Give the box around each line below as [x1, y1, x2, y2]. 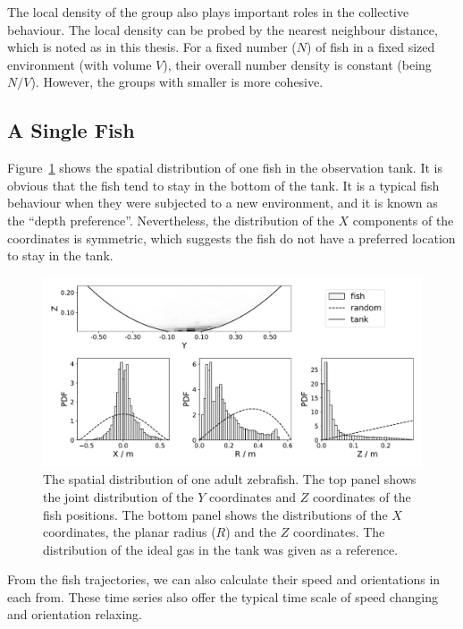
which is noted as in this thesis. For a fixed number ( [7, 38, 297, 56]
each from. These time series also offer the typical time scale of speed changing [7, 587, 438, 606]
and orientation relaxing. [7, 605, 143, 624]
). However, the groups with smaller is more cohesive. [30, 72, 324, 91]
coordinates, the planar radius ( [43, 523, 216, 541]
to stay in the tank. [7, 246, 114, 265]
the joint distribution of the [43, 487, 194, 506]
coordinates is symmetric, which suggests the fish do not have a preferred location [7, 228, 456, 247]
